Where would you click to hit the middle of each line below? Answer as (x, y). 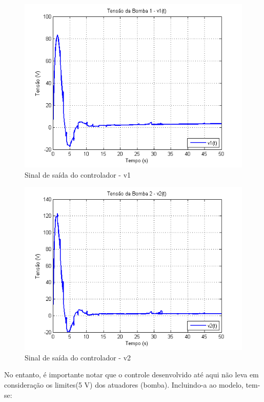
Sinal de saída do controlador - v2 (78, 357)
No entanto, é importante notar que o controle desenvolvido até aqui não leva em (131, 375)
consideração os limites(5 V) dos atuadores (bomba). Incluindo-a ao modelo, (124, 384)
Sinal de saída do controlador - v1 (78, 174)
